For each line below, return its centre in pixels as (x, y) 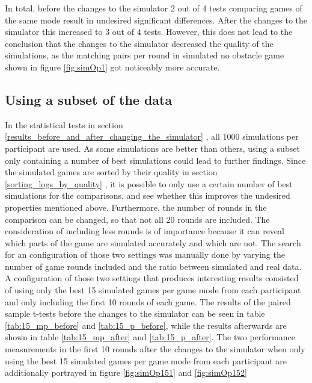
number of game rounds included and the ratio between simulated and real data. (153, 266)
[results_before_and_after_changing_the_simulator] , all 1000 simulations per (152, 136)
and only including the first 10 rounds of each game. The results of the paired (148, 301)
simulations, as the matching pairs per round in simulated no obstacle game (145, 55)
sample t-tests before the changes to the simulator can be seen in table (135, 313)
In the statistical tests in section (64, 124)
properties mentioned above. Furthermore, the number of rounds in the (136, 207)
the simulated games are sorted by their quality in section (111, 172)
